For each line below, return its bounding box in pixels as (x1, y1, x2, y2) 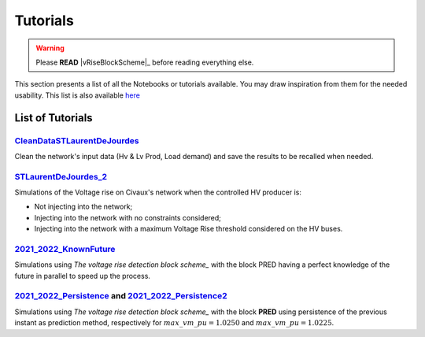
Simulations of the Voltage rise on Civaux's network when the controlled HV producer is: (14, 187, 302, 197)
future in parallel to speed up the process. (14, 271, 151, 280)
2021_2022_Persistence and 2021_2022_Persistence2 (14, 291, 227, 302)
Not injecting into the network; (34, 202, 133, 212)
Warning (35, 43, 65, 53)
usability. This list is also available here (14, 91, 141, 100)
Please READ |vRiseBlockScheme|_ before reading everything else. (35, 57, 254, 67)
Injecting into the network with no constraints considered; (34, 213, 222, 222)
